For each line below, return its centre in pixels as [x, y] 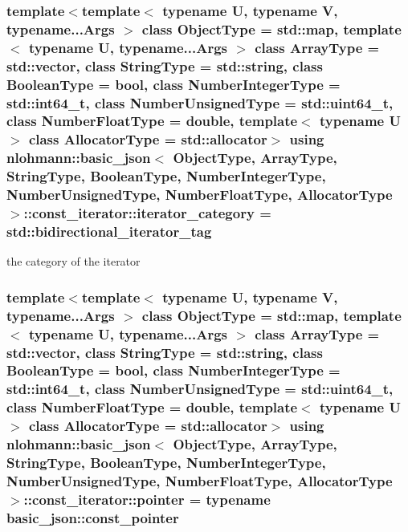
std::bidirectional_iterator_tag [109, 231]
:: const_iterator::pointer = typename [147, 499]
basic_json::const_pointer [93, 517]
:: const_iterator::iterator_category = [147, 213]
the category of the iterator [73, 261]
